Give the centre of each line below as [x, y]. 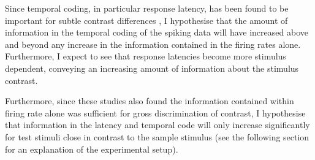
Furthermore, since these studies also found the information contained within [150, 101]
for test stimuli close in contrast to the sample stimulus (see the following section [157, 136]
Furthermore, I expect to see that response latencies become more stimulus [146, 56]
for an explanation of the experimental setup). [92, 149]
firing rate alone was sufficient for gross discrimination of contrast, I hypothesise [155, 112]
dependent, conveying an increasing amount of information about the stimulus [152, 68]
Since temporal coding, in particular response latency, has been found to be [147, 8]
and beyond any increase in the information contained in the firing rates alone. [153, 44]
